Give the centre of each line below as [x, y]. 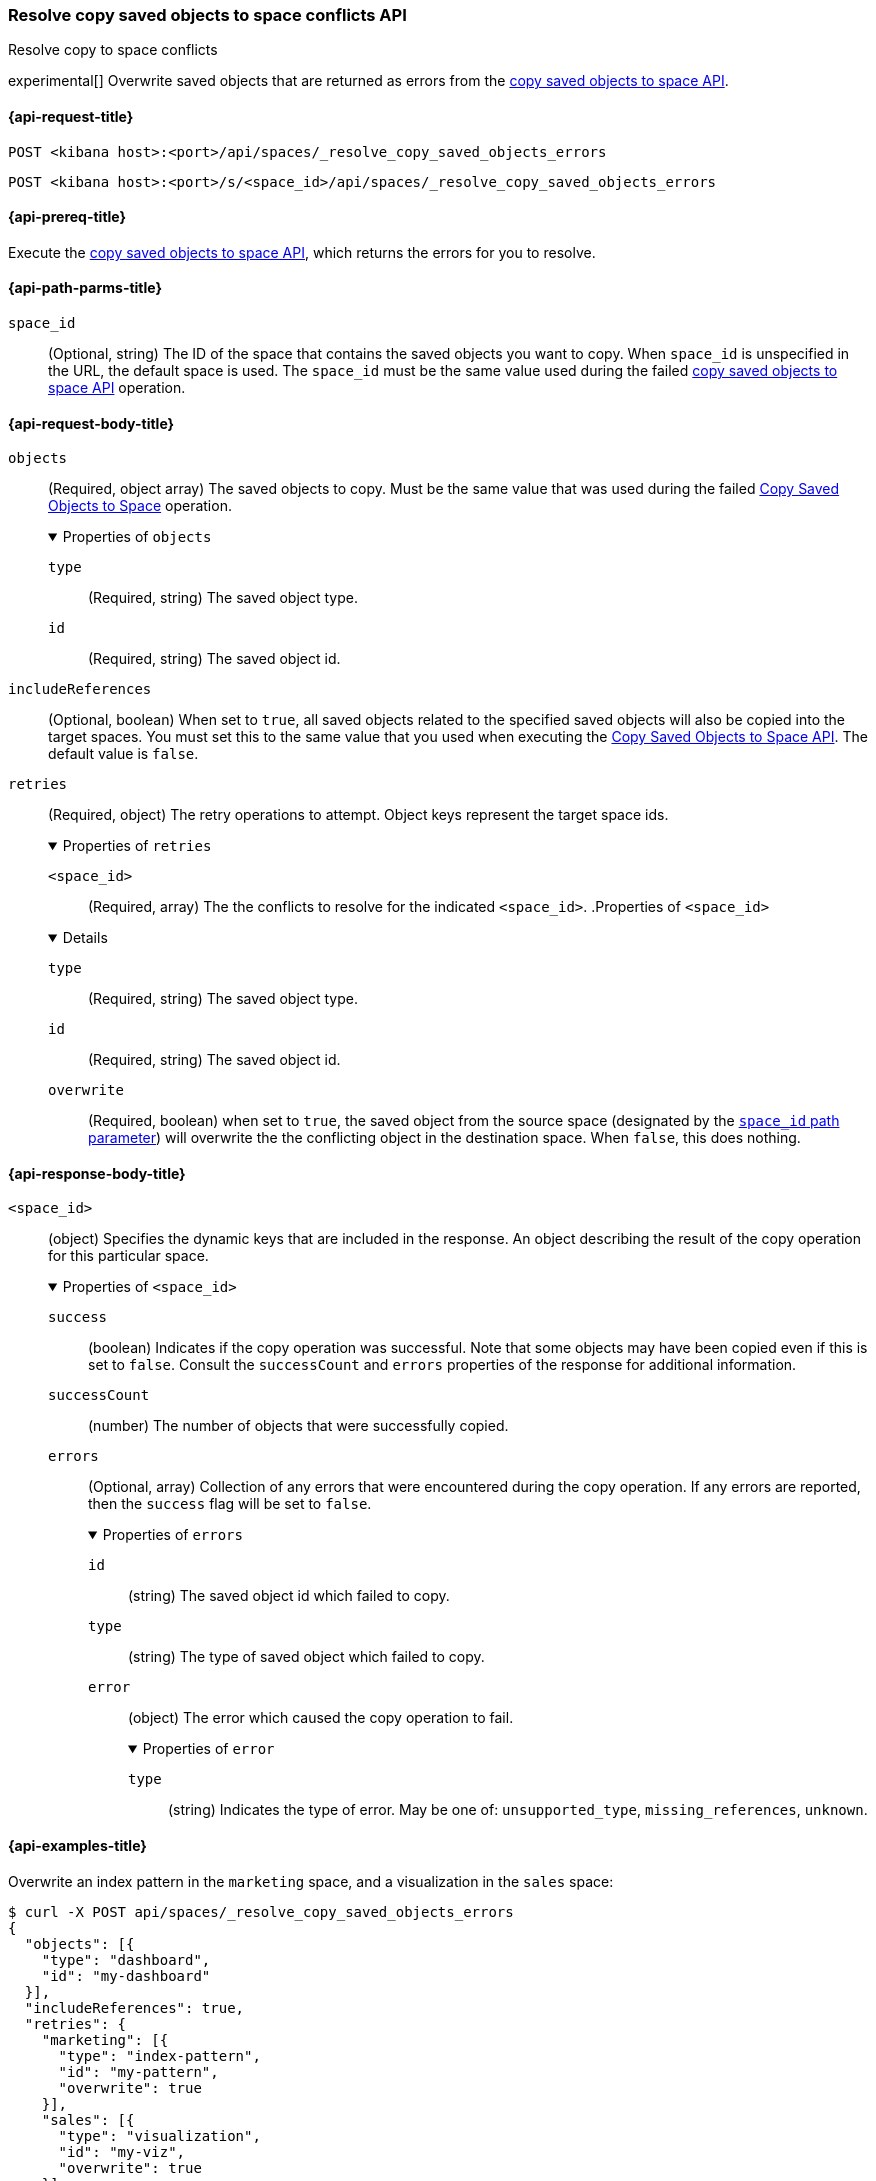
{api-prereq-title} [67, 217]
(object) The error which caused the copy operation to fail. [321, 1718]
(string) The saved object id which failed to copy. [289, 1596]
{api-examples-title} [77, 1846]
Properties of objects [137, 537]
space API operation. [117, 388]
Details [85, 938]
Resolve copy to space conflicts [113, 50]
